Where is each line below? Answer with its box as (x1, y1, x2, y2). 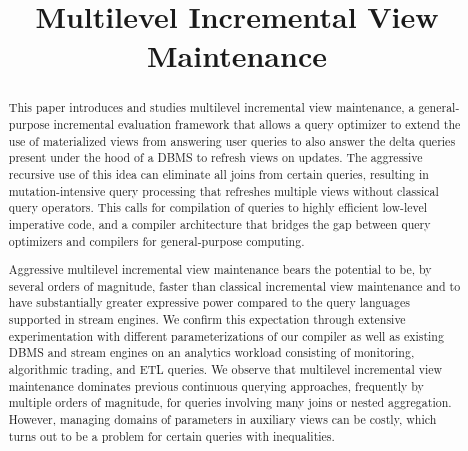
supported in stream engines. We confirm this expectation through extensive (8, 311, 406, 328)
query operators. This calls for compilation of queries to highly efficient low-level (8, 199, 428, 216)
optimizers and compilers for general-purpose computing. (8, 232, 305, 249)
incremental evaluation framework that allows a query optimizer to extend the (53, 116, 461, 133)
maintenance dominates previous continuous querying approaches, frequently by (8, 377, 424, 394)
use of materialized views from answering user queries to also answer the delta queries (8, 132, 456, 149)
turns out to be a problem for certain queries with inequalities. (8, 427, 335, 444)
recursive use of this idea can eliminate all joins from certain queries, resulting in (8, 165, 429, 182)
